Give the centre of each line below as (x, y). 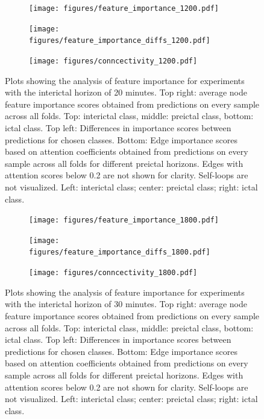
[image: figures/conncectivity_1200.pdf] (113, 61)
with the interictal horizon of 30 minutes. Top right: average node (126, 304)
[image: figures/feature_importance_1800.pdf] (124, 220)
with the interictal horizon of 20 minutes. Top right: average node (126, 92)
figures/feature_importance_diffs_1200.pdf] (120, 41)
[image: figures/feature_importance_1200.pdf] (124, 8)
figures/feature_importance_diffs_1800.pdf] (120, 252)
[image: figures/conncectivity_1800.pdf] (113, 273)
